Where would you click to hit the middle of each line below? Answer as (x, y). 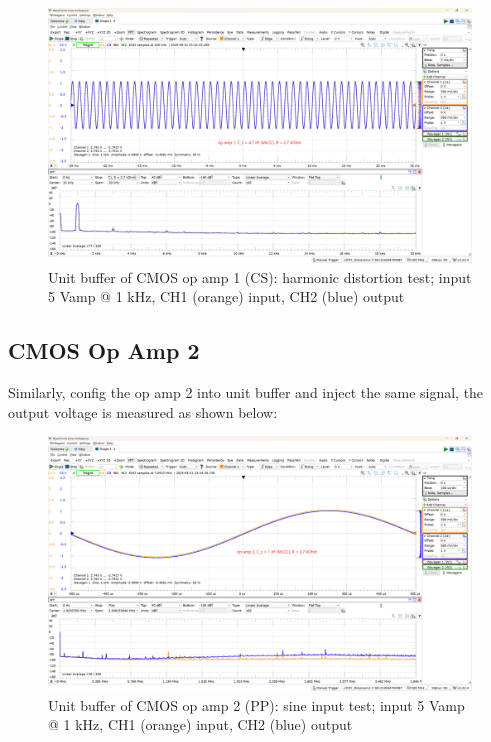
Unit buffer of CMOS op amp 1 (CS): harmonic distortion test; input (260, 276)
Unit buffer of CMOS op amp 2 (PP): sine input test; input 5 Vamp (256, 704)
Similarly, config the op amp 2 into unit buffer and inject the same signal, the (246, 392)
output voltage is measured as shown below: (143, 411)
